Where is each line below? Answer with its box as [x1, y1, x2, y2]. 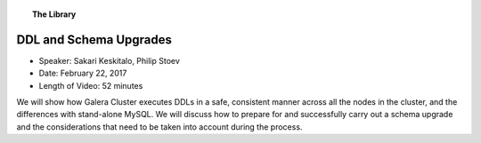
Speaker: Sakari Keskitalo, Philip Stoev [38, 55, 180, 66]
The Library [32, 9, 77, 20]
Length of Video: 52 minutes [38, 80, 143, 91]
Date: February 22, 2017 [38, 68, 127, 79]
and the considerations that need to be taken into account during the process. [16, 121, 303, 132]
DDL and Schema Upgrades [16, 32, 173, 47]
